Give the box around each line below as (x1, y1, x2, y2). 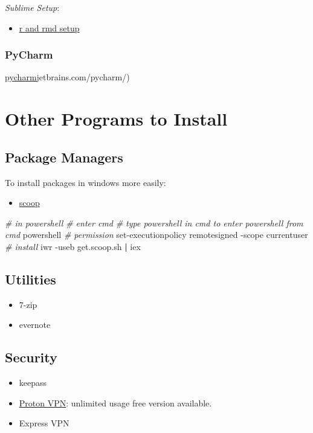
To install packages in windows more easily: (5, 176, 166, 188)
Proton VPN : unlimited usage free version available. (19, 396, 212, 409)
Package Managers (5, 147, 123, 166)
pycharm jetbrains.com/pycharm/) (5, 71, 130, 83)
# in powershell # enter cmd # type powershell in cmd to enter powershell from (5, 216, 303, 229)
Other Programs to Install (5, 106, 228, 131)
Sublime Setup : (5, 1, 60, 13)
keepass (19, 376, 47, 389)
